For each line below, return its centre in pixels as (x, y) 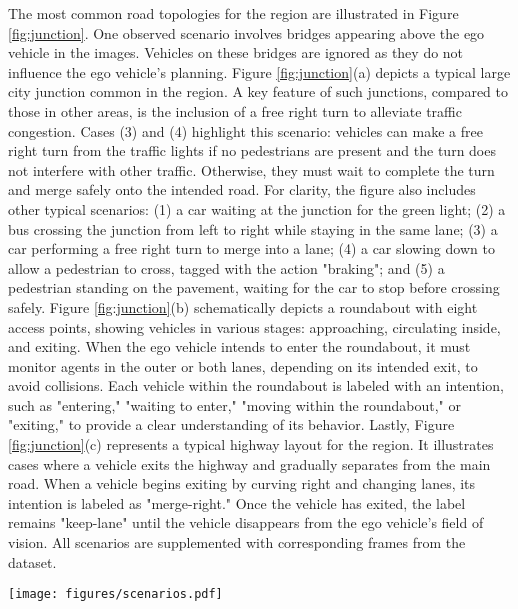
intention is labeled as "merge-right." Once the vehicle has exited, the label (237, 502)
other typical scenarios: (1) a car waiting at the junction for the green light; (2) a (257, 208)
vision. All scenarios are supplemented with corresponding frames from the (237, 542)
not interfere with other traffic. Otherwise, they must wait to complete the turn (251, 169)
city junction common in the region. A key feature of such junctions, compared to (258, 91)
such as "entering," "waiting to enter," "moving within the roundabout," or (234, 404)
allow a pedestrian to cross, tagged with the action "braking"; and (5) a (226, 267)
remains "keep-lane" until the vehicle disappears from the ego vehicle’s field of (246, 522)
